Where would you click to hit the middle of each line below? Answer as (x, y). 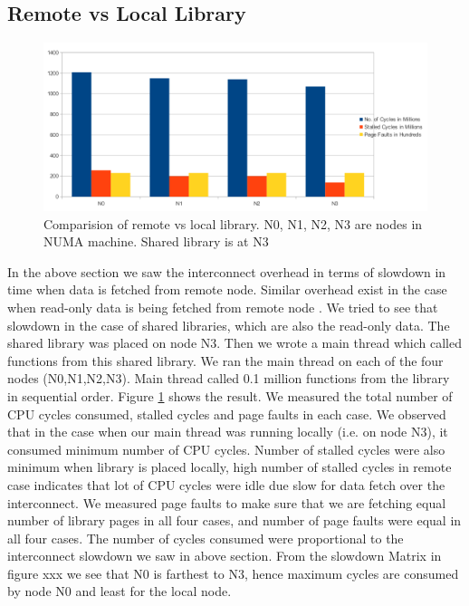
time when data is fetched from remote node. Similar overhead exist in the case (227, 289)
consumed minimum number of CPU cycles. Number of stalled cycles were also (226, 449)
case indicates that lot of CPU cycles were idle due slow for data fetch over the (226, 484)
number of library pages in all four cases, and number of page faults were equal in (234, 520)
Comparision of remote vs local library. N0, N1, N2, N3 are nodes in (233, 223)
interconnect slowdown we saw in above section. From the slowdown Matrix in (225, 556)
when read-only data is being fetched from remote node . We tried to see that (223, 307)
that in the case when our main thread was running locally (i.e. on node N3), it (228, 432)
